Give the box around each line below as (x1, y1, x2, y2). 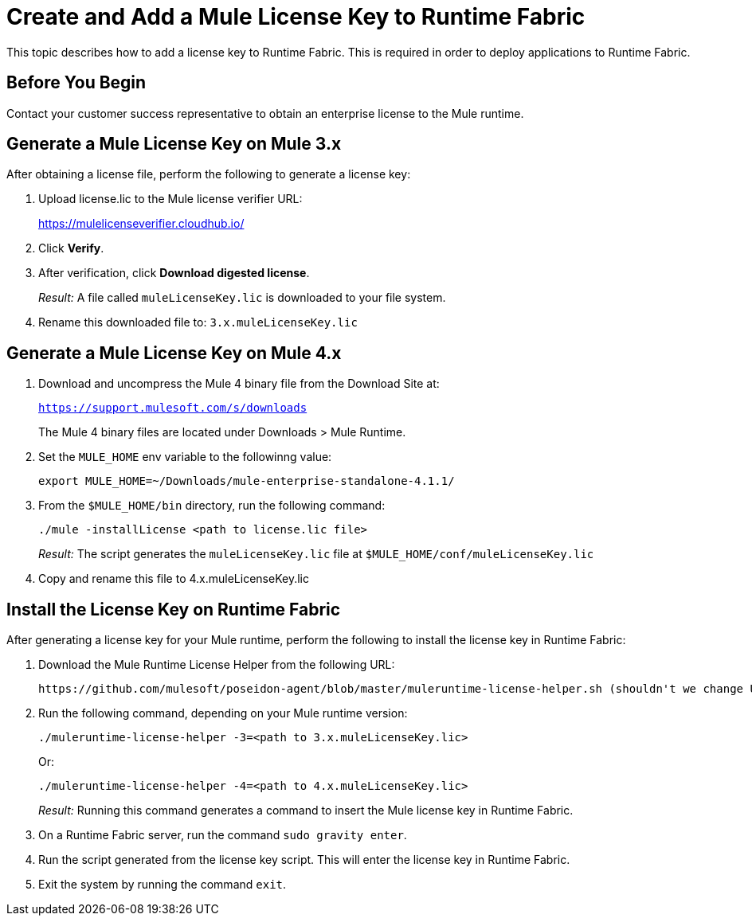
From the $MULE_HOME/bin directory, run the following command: (38, 498, 386, 513)
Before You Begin (6, 72, 147, 93)
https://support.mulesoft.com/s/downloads (38, 401, 307, 415)
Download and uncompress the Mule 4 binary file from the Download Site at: (38, 377, 440, 391)
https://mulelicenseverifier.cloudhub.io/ (38, 217, 245, 231)
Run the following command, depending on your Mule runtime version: (38, 706, 408, 721)
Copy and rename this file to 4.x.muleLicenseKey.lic (38, 572, 309, 586)
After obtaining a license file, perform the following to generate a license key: (6, 167, 411, 182)
